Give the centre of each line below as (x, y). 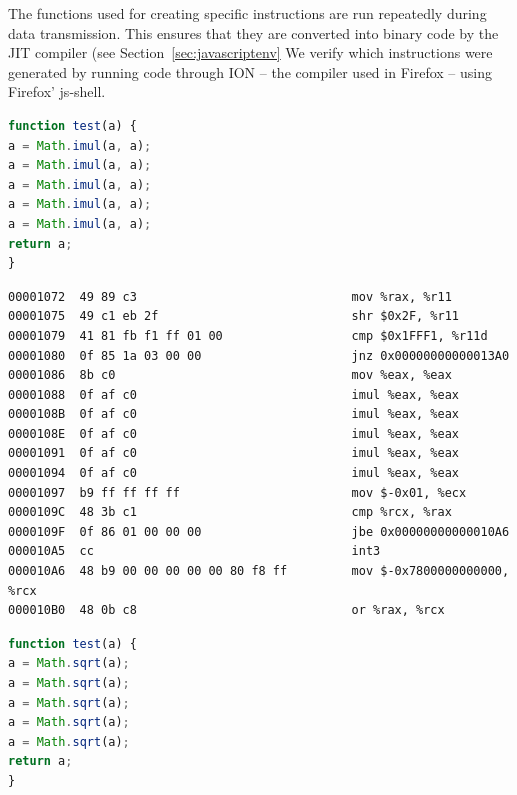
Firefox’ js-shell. (57, 91)
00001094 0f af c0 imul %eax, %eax (234, 473)
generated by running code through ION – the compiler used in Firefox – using (250, 71)
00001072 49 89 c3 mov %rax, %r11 (230, 296)
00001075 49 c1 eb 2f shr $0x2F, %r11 (234, 316)
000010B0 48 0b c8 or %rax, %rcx (226, 610)
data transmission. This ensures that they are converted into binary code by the (253, 32)
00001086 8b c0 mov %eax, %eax (230, 375)
